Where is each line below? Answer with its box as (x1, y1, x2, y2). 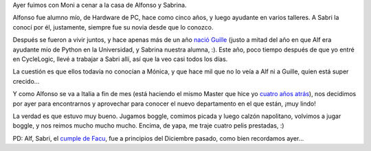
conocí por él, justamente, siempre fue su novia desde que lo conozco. (12, 23, 214, 31)
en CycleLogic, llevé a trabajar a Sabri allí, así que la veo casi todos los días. (12, 55, 228, 63)
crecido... (12, 77, 40, 85)
